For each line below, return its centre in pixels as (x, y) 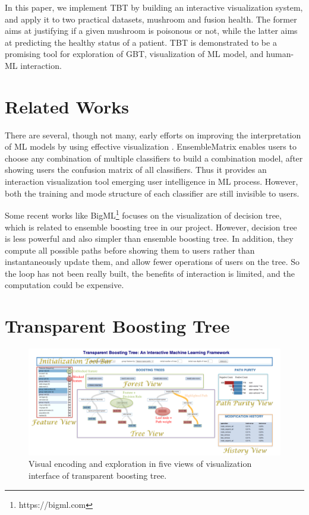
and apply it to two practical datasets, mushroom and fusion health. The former (151, 19)
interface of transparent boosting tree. (98, 475)
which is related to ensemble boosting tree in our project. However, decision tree (151, 227)
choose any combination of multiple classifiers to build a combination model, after (154, 158)
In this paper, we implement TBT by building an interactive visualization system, (154, 7)
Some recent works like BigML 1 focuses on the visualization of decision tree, (143, 214)
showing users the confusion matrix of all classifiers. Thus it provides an (136, 170)
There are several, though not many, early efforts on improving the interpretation (153, 135)
